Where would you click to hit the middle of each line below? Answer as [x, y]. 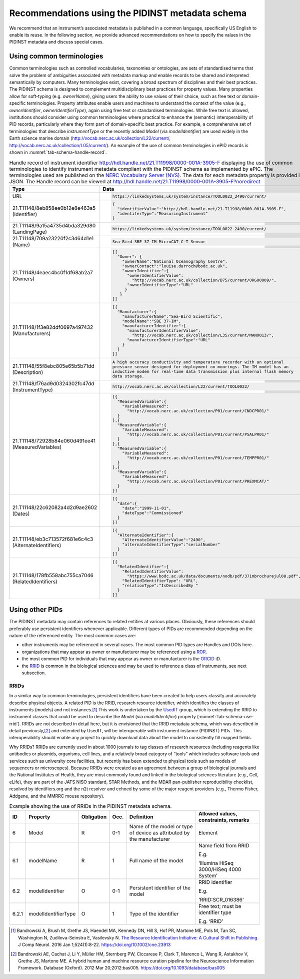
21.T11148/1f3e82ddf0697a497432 [53, 327]
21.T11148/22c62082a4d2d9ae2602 [55, 508]
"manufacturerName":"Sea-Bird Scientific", [172, 316]
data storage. [128, 376]
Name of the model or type [161, 827]
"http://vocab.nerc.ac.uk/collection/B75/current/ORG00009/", [204, 280]
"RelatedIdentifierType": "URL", [160, 581]
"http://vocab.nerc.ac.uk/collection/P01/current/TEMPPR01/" [198, 458]
